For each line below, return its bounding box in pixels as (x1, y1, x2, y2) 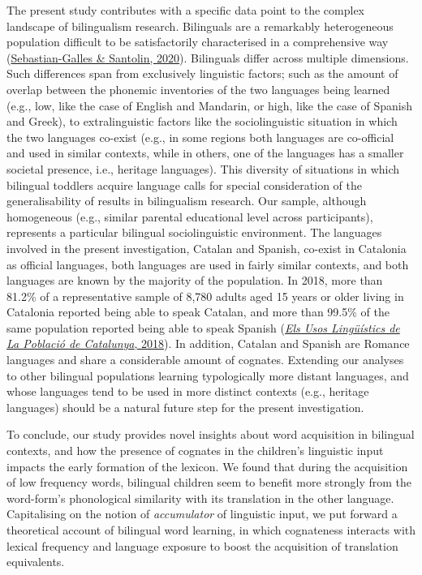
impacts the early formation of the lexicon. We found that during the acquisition (6, 457, 408, 474)
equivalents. (6, 553, 65, 570)
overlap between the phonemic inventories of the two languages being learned (6, 80, 390, 97)
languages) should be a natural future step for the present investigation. (6, 398, 364, 415)
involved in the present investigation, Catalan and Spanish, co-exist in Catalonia (6, 239, 407, 256)
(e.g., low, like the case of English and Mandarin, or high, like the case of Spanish (6, 97, 412, 114)
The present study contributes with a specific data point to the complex (6, 2, 364, 18)
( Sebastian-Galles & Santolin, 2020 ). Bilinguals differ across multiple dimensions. (6, 49, 409, 66)
